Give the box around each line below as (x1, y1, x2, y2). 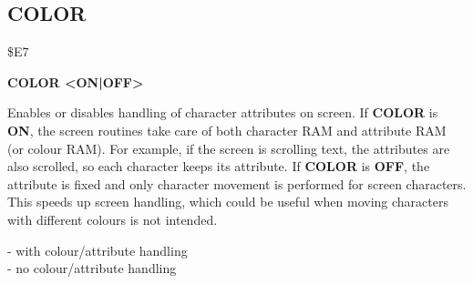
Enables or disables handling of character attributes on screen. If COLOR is (7, 103, 438, 122)
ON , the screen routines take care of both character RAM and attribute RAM (7, 120, 447, 139)
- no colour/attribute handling (7, 259, 177, 278)
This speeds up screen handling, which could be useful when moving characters (7, 192, 448, 211)
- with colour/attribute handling (7, 240, 188, 259)
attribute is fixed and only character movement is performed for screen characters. (7, 174, 467, 193)
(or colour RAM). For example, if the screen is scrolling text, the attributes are (7, 138, 450, 157)
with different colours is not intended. (7, 209, 218, 228)
